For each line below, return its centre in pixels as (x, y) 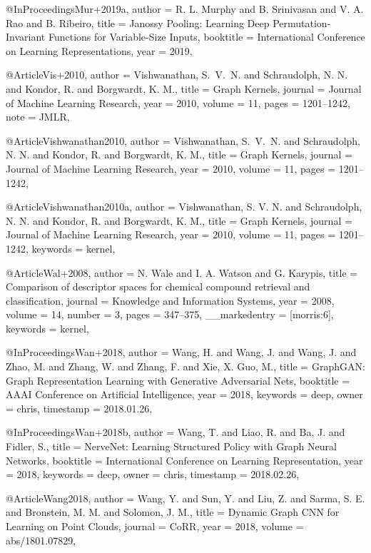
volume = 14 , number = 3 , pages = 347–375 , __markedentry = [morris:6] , (170, 314)
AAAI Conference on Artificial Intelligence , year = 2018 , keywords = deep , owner (184, 394)
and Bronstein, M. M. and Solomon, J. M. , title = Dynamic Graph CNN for (173, 512)
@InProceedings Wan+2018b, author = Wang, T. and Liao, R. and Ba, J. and (176, 432)
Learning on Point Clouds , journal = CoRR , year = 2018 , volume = (155, 526)
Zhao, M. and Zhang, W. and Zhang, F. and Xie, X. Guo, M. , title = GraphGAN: (185, 366)
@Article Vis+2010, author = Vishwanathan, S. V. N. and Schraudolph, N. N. (177, 75)
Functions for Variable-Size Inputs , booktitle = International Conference (207, 37)
